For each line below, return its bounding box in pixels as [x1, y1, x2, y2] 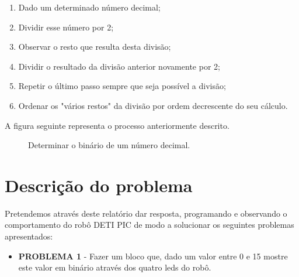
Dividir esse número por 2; [18, 20, 114, 33]
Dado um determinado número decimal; [18, 1, 161, 13]
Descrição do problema [5, 173, 193, 197]
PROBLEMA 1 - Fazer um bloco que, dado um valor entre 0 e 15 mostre [18, 249, 288, 262]
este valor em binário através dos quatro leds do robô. [18, 261, 211, 273]
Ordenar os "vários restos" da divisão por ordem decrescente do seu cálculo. [18, 99, 288, 111]
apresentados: [5, 230, 53, 242]
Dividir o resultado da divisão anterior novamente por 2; [18, 60, 220, 72]
